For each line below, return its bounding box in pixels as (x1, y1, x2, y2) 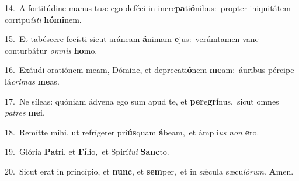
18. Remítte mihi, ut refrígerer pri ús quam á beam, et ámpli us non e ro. (5, 126, 259, 138)
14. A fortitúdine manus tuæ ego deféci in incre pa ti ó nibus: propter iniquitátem (5, 2, 291, 13)
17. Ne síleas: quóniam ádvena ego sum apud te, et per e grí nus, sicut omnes (5, 95, 279, 107)
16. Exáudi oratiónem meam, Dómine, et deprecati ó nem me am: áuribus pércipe (5, 64, 294, 76)
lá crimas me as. (5, 75, 60, 87)
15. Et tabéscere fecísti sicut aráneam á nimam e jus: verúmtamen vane (5, 33, 259, 45)
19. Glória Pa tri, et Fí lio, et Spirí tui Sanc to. (5, 145, 169, 158)
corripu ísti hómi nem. (5, 13, 82, 25)
